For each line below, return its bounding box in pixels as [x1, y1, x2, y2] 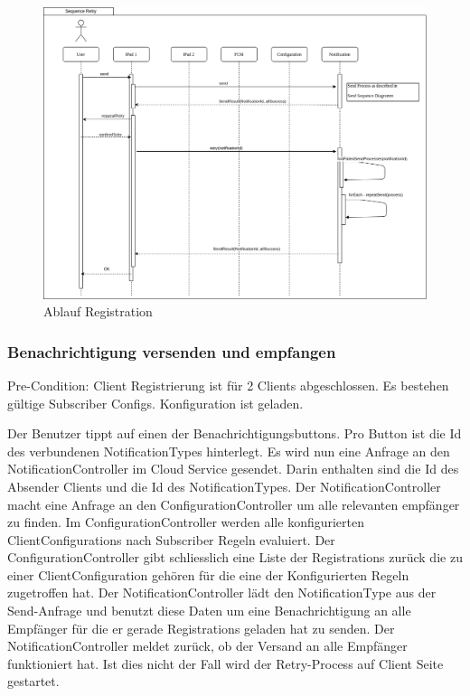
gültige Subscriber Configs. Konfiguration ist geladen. [7, 393, 304, 412]
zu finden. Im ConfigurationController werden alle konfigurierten [7, 513, 365, 531]
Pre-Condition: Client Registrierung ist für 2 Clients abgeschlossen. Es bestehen [7, 375, 449, 394]
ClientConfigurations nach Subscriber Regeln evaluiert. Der [7, 530, 335, 549]
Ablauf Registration [43, 302, 153, 321]
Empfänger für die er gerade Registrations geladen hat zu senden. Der [7, 618, 395, 637]
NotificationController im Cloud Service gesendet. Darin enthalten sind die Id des [7, 459, 459, 478]
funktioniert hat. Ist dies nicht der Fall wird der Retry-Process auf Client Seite [7, 654, 444, 672]
